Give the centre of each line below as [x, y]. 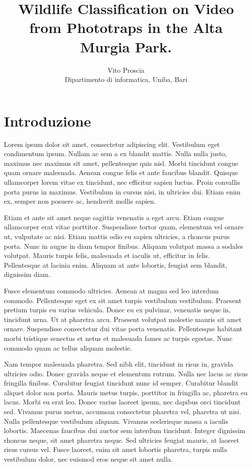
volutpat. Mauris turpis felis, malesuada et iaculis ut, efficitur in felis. [107, 255]
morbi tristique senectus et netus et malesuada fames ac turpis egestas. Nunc [118, 338]
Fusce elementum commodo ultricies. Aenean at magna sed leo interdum [111, 290]
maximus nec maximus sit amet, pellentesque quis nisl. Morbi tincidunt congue [121, 163]
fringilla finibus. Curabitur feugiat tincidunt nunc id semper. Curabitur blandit [121, 383]
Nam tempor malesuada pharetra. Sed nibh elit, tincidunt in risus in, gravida [118, 364]
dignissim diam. [27, 274]
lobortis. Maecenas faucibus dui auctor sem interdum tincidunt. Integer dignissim [125, 430]
